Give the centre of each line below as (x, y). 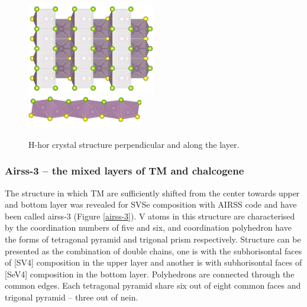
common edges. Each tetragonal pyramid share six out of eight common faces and (153, 285)
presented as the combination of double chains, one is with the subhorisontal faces (153, 251)
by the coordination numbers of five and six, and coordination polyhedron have (148, 227)
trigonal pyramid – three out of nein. (72, 297)
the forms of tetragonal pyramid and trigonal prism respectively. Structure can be (153, 239)
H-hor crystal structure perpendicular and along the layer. (134, 144)
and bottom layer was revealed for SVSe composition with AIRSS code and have (151, 204)
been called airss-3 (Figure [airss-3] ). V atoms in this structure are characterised (150, 216)
